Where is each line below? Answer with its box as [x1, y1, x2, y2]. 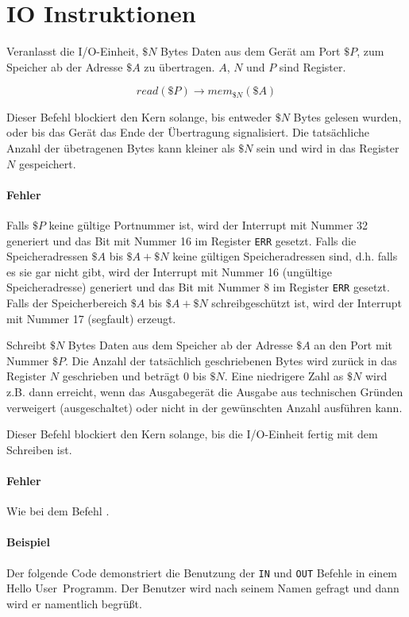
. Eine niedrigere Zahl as [224, 368, 344, 384]
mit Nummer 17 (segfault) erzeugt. [6, 310, 176, 326]
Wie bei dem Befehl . [6, 503, 110, 519]
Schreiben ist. [6, 441, 72, 457]
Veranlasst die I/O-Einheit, [6, 43, 139, 60]
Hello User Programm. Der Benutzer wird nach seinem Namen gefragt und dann [6, 580, 399, 596]
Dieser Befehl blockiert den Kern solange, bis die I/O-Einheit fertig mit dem [6, 426, 378, 442]
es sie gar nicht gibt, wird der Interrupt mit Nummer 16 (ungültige [6, 263, 332, 280]
